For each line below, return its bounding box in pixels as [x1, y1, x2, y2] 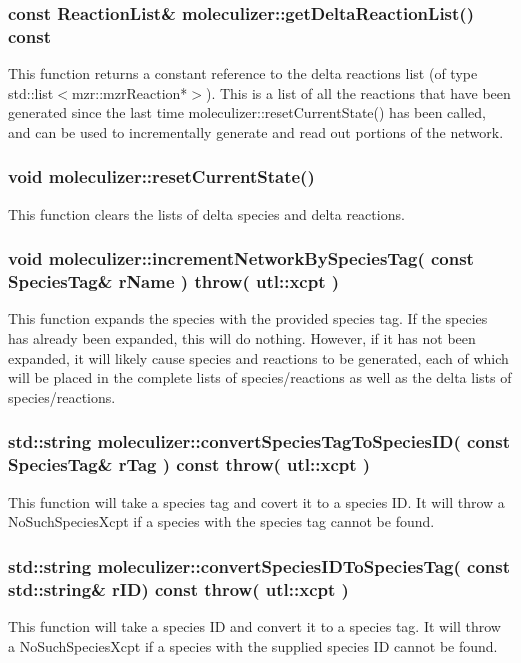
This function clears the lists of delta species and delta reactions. [8, 203, 405, 224]
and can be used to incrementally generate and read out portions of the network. [8, 121, 504, 142]
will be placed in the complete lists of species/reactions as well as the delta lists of [8, 367, 512, 388]
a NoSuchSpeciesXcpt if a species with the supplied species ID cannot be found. [8, 635, 498, 656]
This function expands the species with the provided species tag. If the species [8, 308, 488, 329]
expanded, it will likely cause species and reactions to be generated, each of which [8, 347, 509, 368]
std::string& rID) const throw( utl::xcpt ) [8, 576, 349, 601]
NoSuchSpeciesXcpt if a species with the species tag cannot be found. [8, 511, 435, 532]
